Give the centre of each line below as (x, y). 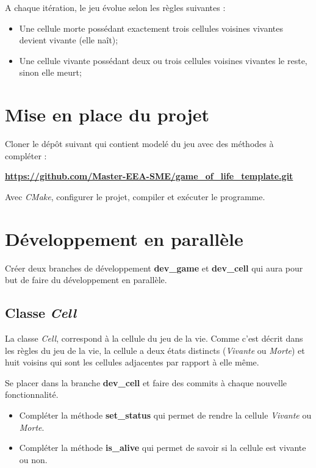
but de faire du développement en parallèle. (86, 280)
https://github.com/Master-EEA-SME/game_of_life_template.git (149, 176)
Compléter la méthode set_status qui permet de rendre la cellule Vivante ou (165, 415)
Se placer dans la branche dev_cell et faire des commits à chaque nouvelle (146, 382)
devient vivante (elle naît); (69, 40)
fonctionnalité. (32, 394)
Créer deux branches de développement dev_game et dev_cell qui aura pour (154, 268)
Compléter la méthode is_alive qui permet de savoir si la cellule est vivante (163, 448)
